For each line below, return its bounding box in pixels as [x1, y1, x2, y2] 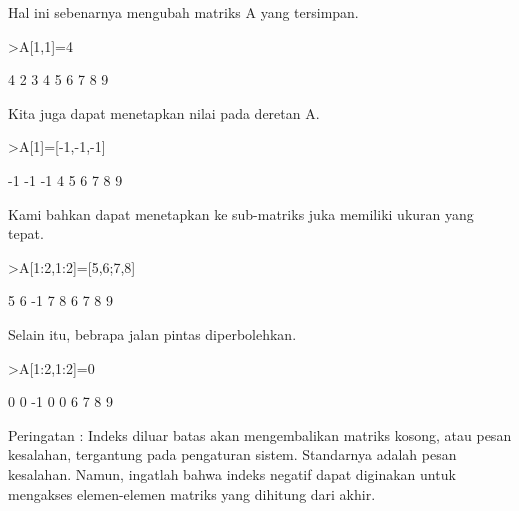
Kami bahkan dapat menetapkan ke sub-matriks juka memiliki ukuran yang [8, 203, 474, 224]
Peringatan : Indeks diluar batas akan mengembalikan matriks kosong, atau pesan [8, 424, 512, 445]
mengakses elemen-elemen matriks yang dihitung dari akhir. [8, 483, 376, 504]
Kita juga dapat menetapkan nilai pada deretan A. [8, 102, 320, 123]
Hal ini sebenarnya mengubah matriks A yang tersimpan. [8, 2, 359, 22]
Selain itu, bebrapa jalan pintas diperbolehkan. [8, 323, 297, 344]
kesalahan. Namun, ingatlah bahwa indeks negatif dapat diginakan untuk [8, 463, 456, 484]
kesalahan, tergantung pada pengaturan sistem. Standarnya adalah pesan [8, 444, 457, 465]
